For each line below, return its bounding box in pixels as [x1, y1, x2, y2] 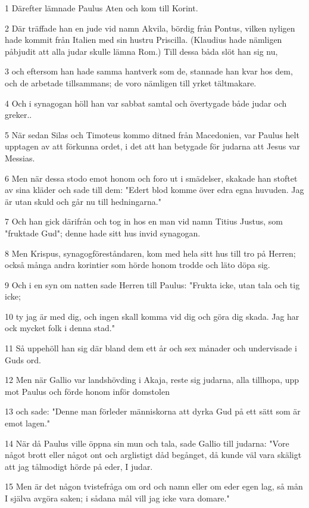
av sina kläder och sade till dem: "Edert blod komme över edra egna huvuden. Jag [5, 183, 304, 196]
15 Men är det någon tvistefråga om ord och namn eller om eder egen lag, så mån [5, 480, 303, 493]
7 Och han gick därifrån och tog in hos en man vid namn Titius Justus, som [5, 215, 283, 227]
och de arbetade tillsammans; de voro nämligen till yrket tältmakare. [5, 76, 257, 89]
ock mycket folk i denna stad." [5, 322, 115, 334]
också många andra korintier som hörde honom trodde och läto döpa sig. [5, 258, 270, 271]
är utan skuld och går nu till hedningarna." [5, 195, 161, 207]
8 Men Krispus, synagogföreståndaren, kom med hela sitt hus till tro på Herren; [5, 247, 296, 259]
